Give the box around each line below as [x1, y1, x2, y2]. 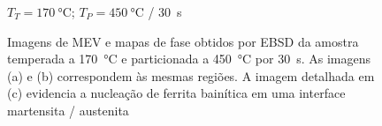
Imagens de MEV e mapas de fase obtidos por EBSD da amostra [7, 32, 359, 50]
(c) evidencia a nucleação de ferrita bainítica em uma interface [7, 84, 346, 102]
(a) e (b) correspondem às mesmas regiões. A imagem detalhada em [7, 66, 375, 85]
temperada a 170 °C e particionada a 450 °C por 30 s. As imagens [7, 49, 371, 68]
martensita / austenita [7, 100, 129, 119]
